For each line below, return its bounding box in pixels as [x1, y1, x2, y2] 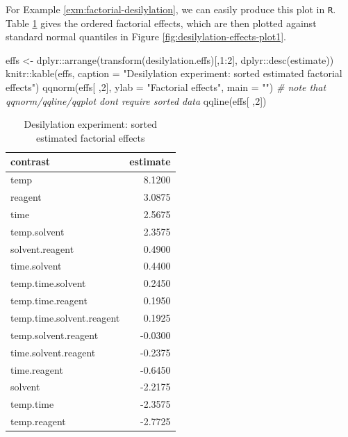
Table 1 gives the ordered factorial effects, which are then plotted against [6, 15, 317, 30]
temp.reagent [10, 414, 66, 429]
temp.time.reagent [10, 293, 88, 308]
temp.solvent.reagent [10, 327, 99, 342]
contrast [10, 154, 51, 169]
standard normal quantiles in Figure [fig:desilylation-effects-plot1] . [6, 29, 286, 44]
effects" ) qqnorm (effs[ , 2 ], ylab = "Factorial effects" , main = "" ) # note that [6, 80, 326, 94]
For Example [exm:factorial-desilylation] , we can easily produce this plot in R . [6, 2, 336, 16]
